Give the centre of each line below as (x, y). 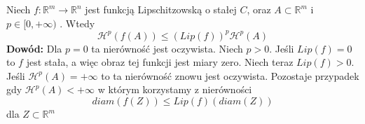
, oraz (259, 9)
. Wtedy (77, 23)
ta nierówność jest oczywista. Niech (167, 48)
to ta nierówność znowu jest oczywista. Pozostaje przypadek (230, 75)
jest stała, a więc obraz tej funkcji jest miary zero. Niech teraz (160, 62)
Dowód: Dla (34, 48)
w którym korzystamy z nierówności (175, 89)
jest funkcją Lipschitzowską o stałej (161, 9)
